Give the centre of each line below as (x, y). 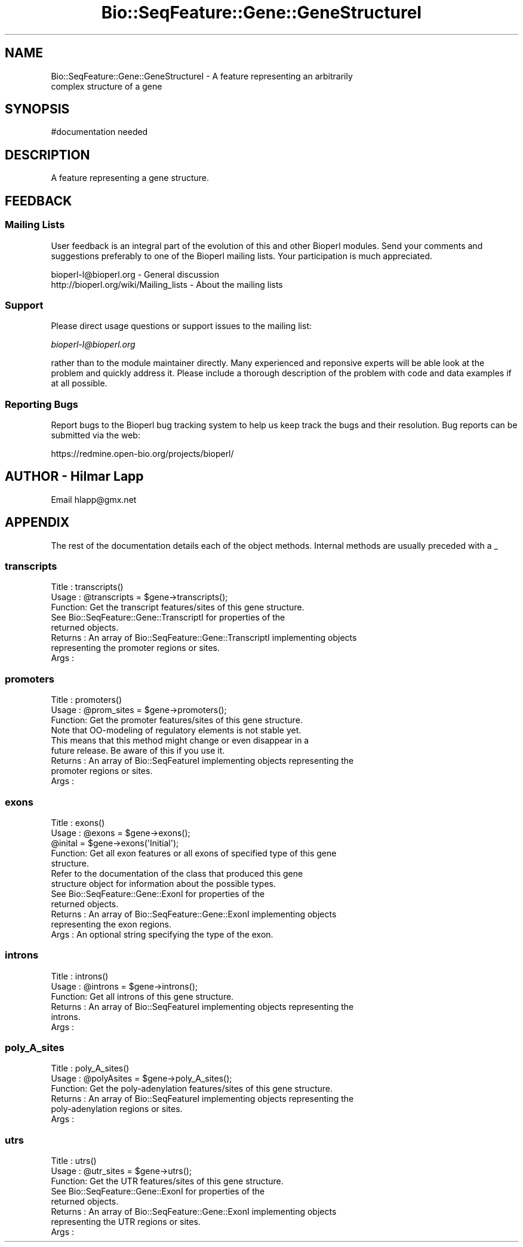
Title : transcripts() (87, 587)
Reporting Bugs (41, 404)
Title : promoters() (87, 700)
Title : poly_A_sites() (90, 1068)
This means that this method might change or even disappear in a (180, 741)
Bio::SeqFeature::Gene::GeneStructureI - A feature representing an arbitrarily (202, 76)
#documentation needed (99, 132)
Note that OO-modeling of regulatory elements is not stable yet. (176, 730)
